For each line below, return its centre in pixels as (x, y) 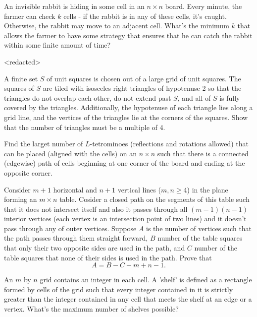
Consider (17, 189)
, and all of (194, 97)
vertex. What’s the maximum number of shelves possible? (91, 309)
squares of (19, 88)
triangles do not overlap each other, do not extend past (88, 97)
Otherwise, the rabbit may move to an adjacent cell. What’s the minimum (117, 26)
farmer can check (30, 16)
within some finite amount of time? (57, 45)
